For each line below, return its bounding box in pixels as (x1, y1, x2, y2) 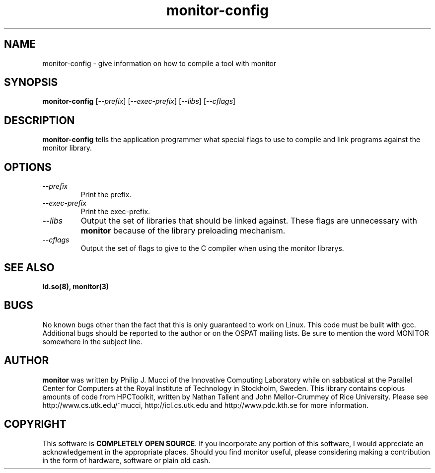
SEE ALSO (4, 261, 55, 274)
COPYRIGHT (4, 418, 67, 431)
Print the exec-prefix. (80, 207, 150, 216)
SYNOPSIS (4, 76, 58, 89)
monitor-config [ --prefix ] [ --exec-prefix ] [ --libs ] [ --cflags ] (42, 97, 236, 106)
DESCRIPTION (4, 114, 75, 127)
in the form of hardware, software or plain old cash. (42, 456, 211, 465)
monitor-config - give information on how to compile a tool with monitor (42, 59, 277, 68)
